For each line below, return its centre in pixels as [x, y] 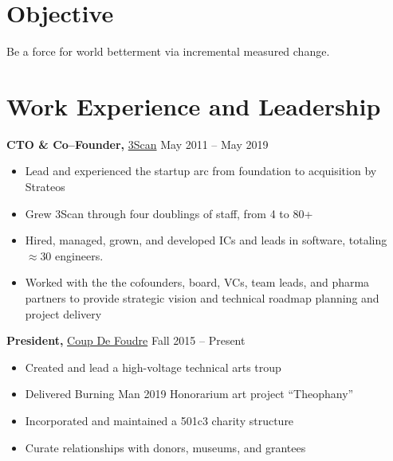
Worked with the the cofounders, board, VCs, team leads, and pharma [197, 282]
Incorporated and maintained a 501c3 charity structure [159, 420]
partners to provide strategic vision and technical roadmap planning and [202, 298]
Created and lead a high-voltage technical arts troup [153, 367]
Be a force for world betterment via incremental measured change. [168, 51]
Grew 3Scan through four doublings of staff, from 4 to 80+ [169, 213]
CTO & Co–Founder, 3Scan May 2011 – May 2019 [138, 144]
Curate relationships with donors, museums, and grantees [165, 447]
